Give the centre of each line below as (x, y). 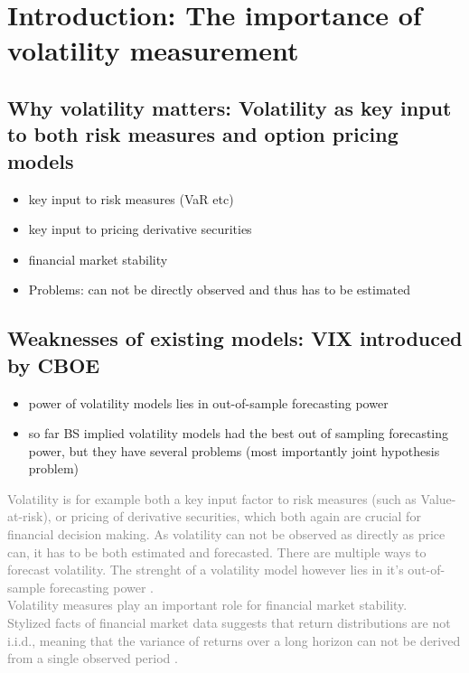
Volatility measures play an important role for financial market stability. (207, 605)
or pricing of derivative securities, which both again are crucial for (238, 516)
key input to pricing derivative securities (140, 229)
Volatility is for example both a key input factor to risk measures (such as (212, 498)
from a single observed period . (93, 658)
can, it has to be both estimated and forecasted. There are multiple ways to (217, 551)
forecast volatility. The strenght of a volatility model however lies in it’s (206, 570)
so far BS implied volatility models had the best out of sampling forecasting (239, 433)
